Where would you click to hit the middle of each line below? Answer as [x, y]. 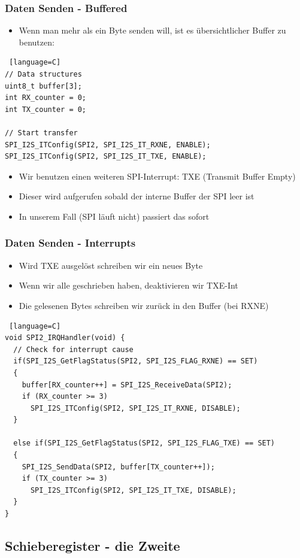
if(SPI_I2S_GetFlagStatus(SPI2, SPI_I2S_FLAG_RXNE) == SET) [136, 361]
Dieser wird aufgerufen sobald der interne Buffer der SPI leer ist [137, 196]
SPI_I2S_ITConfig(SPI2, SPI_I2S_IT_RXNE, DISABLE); [135, 408]
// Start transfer [41, 133]
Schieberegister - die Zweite [93, 546]
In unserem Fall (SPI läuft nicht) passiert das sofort [114, 216]
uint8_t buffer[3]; [43, 86]
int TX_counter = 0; [46, 109]
